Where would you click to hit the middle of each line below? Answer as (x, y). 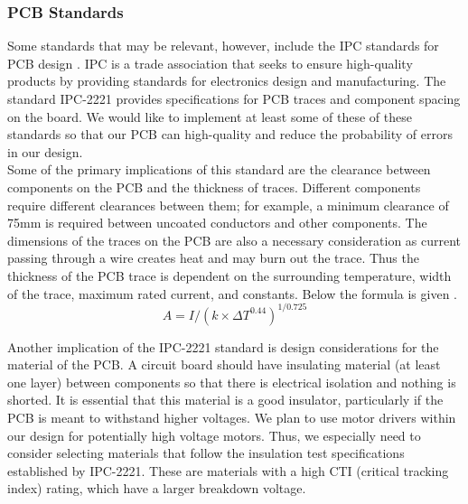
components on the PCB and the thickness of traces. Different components (214, 187)
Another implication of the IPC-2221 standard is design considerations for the (223, 346)
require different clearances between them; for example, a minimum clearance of (228, 205)
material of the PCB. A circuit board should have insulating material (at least (224, 364)
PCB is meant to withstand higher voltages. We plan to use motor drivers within (232, 417)
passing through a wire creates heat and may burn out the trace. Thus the (213, 258)
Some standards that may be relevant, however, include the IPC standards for (223, 46)
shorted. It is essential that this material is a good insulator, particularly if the (225, 400)
